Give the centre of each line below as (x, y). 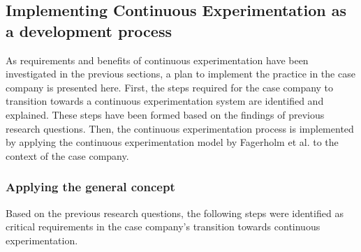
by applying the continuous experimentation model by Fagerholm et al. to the (172, 142)
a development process (89, 30)
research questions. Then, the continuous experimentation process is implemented (180, 128)
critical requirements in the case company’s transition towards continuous (163, 227)
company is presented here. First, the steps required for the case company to (170, 87)
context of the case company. (67, 155)
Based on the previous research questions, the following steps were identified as (175, 213)
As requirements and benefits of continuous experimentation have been (157, 60)
